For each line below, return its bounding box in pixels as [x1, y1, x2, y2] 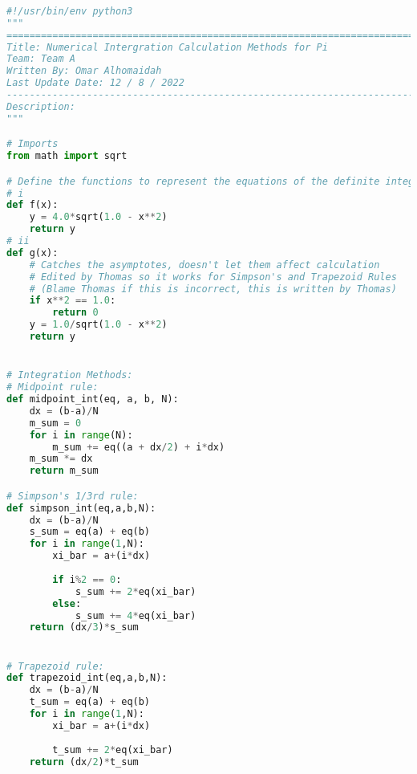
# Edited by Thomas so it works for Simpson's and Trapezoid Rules [29, 271, 397, 283]
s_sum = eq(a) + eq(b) [29, 526, 151, 538]
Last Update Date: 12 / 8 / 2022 [6, 77, 184, 89]
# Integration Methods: [6, 369, 133, 381]
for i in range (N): [29, 429, 133, 441]
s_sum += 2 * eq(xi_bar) [75, 585, 196, 597]
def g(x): [6, 246, 59, 259]
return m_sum [29, 465, 99, 477]
